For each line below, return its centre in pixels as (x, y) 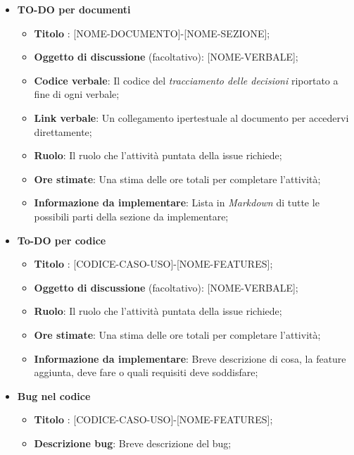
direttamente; (63, 131)
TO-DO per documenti (74, 9)
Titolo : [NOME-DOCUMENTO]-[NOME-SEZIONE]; (152, 33)
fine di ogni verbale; (77, 94)
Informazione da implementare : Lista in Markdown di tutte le (177, 202)
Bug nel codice (54, 395)
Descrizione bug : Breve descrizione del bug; (133, 443)
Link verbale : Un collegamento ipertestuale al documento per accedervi (191, 117)
